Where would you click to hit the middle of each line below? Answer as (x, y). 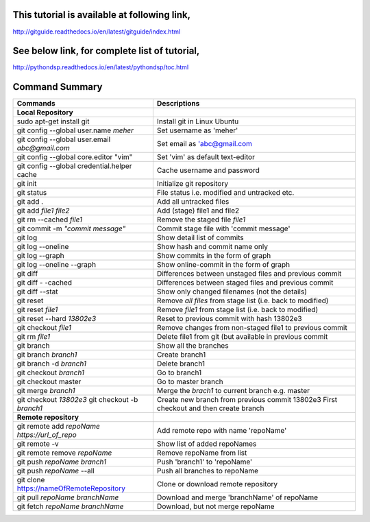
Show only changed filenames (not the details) (232, 292)
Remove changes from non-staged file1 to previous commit (252, 328)
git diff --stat (37, 292)
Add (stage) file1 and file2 (198, 211)
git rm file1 (34, 337)
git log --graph (40, 256)
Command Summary (58, 87)
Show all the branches (193, 346)
